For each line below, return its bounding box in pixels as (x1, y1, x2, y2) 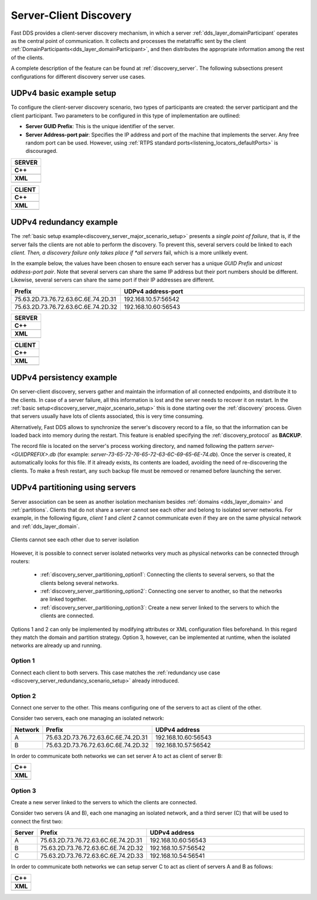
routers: (11, 557, 31, 564)
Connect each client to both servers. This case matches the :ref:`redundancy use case (11, 669, 220, 676)
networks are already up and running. (11, 642, 102, 649)
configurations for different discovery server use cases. (11, 73, 146, 80)
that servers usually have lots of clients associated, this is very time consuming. (11, 413, 204, 420)
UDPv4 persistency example (11, 373, 117, 383)
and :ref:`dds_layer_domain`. (11, 523, 80, 530)
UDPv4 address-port (124, 287, 183, 295)
